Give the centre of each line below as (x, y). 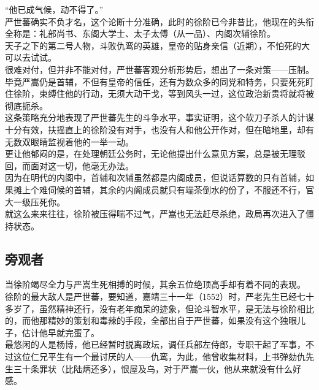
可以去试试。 (31, 57)
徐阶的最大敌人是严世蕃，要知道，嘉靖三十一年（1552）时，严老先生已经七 (155, 296)
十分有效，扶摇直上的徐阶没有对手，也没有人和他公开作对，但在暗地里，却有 (159, 129)
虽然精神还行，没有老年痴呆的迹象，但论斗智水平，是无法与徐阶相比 (176, 308)
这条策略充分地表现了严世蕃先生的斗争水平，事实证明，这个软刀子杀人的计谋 (159, 117)
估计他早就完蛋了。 (60, 332)
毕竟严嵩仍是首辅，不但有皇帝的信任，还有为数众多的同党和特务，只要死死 (155, 81)
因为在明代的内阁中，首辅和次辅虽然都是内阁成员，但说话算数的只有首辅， (155, 178)
